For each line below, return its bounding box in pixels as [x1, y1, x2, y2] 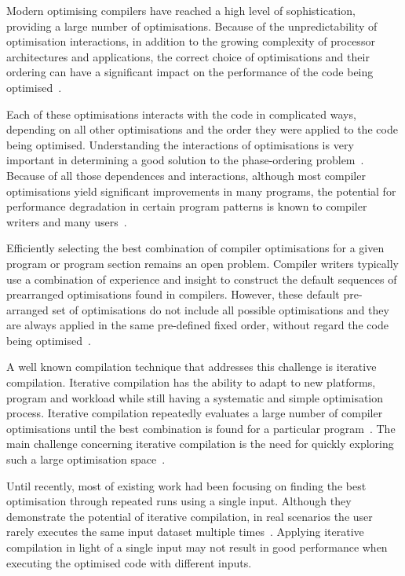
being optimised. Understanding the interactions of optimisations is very [6, 136, 354, 152]
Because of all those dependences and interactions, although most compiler [6, 167, 366, 183]
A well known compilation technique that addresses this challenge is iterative [6, 358, 377, 375]
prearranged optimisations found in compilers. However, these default [6, 286, 340, 303]
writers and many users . [6, 213, 127, 229]
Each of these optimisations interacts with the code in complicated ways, [6, 105, 356, 122]
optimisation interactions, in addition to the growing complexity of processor [6, 33, 375, 50]
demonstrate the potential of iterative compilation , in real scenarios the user [6, 508, 373, 524]
